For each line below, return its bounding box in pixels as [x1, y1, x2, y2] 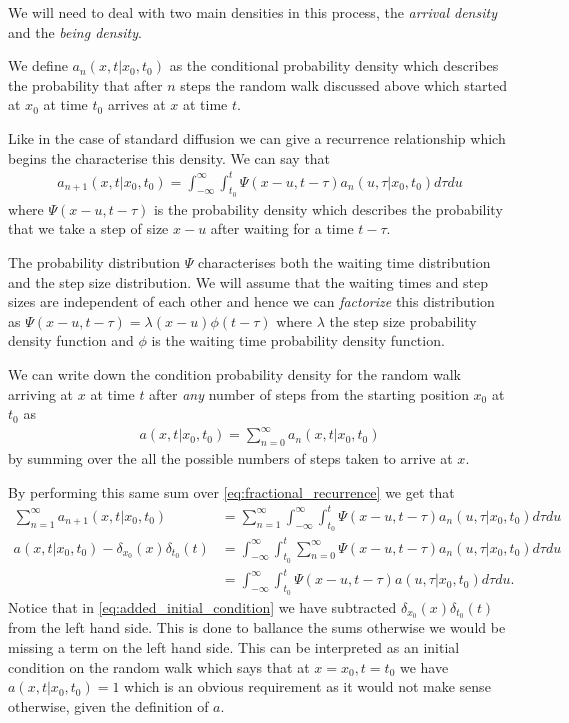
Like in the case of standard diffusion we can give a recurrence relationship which [8, 127, 506, 148]
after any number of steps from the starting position [149, 383, 469, 404]
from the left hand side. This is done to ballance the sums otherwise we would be [8, 617, 506, 638]
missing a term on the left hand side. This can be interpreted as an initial [8, 637, 460, 657]
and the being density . [8, 21, 142, 42]
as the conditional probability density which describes [169, 55, 499, 76]
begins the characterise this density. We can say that [8, 147, 331, 168]
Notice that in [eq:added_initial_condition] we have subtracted [8, 596, 397, 617]
